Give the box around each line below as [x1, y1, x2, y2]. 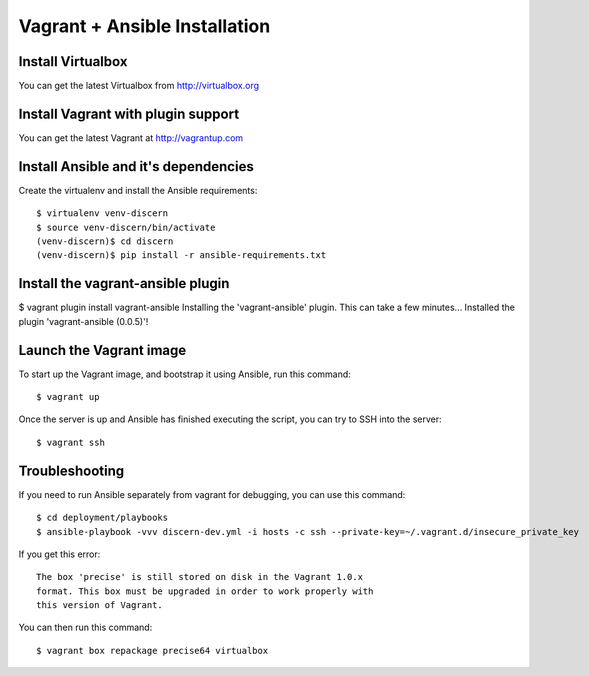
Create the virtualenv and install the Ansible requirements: [18, 184, 258, 196]
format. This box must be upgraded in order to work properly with [36, 585, 374, 597]
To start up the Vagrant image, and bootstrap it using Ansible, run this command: [18, 368, 352, 380]
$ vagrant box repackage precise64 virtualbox [36, 645, 269, 656]
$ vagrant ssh [36, 436, 105, 448]
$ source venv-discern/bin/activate [36, 221, 216, 233]
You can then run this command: [18, 621, 153, 634]
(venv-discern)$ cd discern [36, 236, 174, 247]
